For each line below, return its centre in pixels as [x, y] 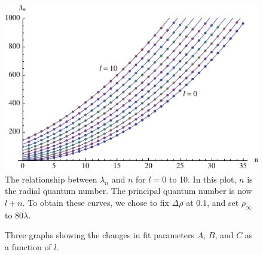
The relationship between [51, 179]
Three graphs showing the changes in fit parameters [100, 235]
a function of [28, 247]
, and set [223, 203]
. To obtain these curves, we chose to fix [96, 203]
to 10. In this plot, [203, 179]
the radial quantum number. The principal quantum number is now [129, 191]
